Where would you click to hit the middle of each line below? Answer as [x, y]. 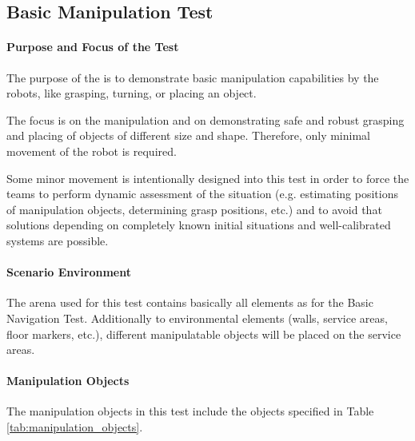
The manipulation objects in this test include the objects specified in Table [190, 411]
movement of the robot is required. [92, 151]
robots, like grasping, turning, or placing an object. [132, 93]
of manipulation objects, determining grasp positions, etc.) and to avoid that [194, 209]
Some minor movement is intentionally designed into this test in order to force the [208, 178]
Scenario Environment [69, 272]
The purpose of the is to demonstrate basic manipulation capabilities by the [193, 77]
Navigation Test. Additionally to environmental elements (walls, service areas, [197, 318]
